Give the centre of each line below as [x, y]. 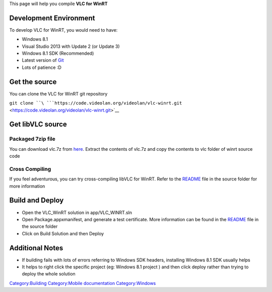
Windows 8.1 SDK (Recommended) [58, 53]
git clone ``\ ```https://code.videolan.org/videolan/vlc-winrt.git [96, 103]
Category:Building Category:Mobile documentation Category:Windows [83, 283]
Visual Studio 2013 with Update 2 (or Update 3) [71, 46]
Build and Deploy [37, 200]
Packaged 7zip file [32, 139]
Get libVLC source [38, 124]
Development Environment [52, 18]
